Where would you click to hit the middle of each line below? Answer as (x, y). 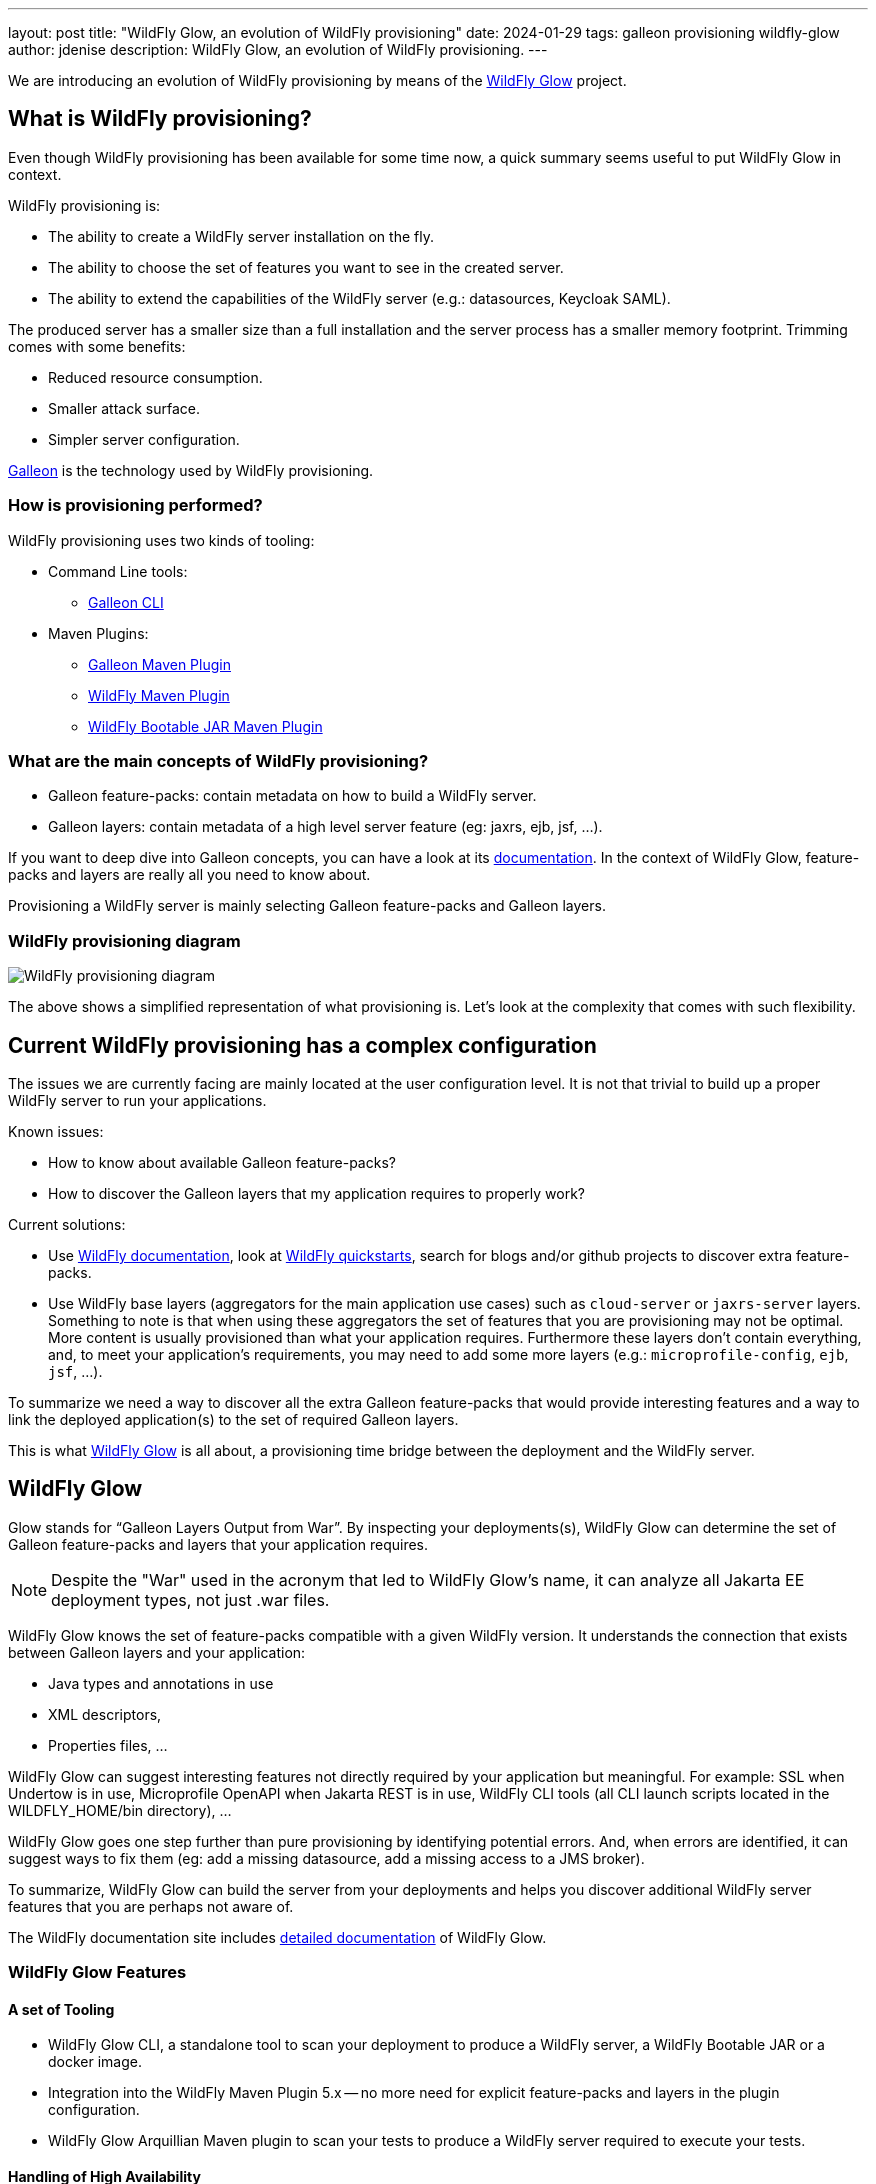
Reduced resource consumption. (155, 377)
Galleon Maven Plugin (159, 664)
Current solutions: (67, 1224)
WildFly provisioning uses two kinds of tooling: (161, 540)
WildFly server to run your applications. (137, 1100)
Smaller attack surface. (124, 408)
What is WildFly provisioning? (160, 119)
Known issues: (56, 1131)
